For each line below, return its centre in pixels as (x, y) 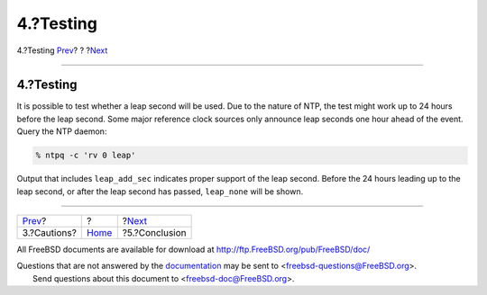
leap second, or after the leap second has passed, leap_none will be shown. (160, 191)
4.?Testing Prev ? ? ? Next (62, 50)
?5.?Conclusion (154, 232)
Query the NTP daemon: (62, 131)
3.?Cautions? (49, 232)
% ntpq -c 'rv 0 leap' (86, 156)
